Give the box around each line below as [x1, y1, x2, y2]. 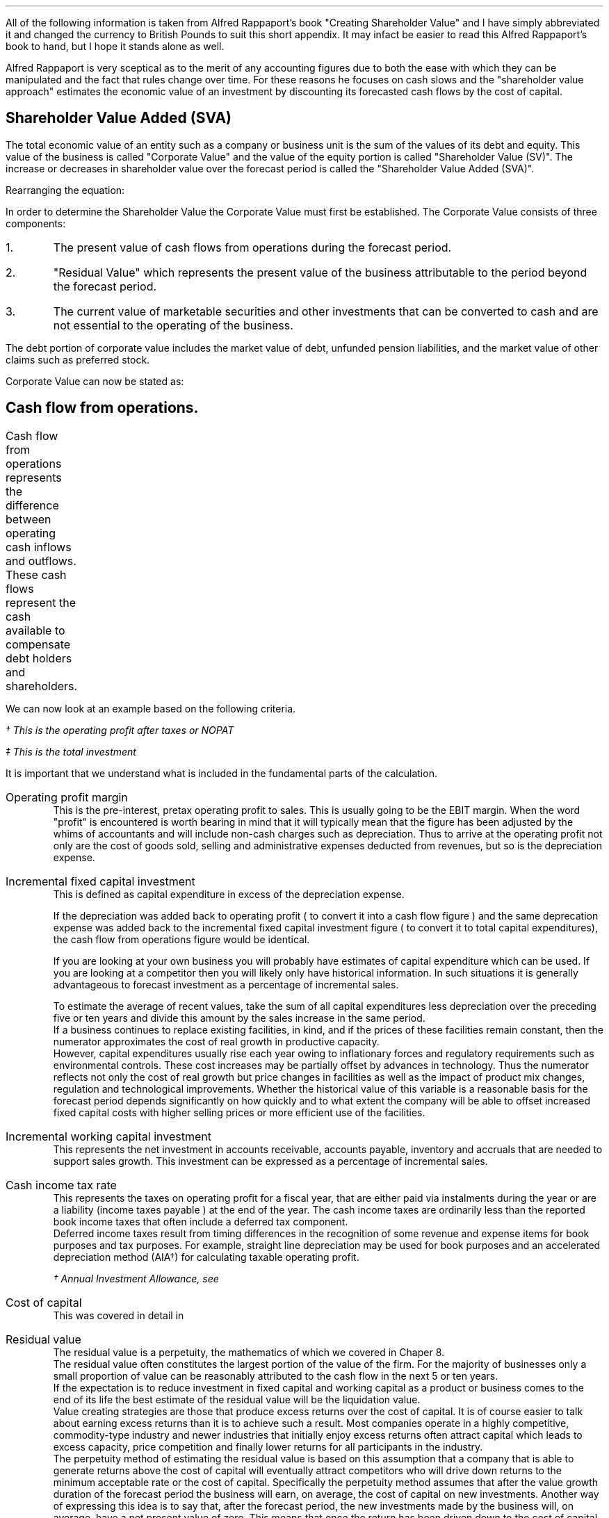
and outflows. [6, 553, 76, 568]
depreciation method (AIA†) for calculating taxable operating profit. [53, 1250, 359, 1263]
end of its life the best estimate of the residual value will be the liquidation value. [53, 1393, 421, 1405]
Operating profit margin [6, 790, 128, 804]
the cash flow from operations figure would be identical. [53, 933, 310, 945]
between [6, 512, 51, 526]
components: [6, 217, 66, 229]
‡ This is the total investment [6, 745, 136, 758]
